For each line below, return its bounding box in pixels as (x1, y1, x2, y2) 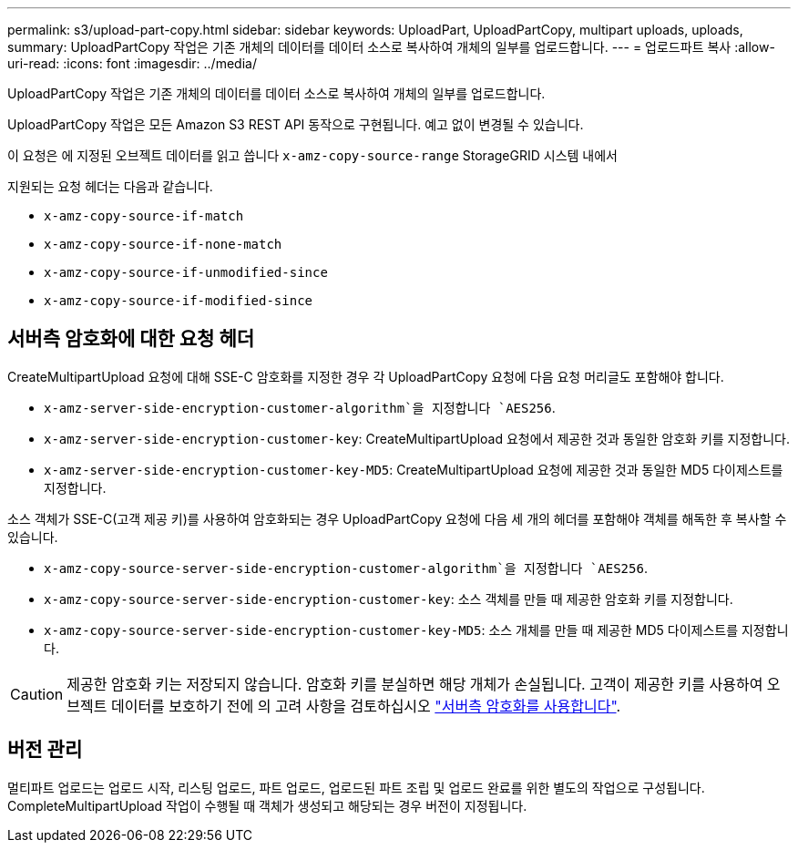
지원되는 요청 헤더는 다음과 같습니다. (7, 179, 213, 194)
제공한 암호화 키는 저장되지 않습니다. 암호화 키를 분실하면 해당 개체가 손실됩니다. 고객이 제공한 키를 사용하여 (66, 674, 763, 693)
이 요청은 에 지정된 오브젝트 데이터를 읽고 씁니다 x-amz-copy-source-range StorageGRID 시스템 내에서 (7, 148, 618, 163)
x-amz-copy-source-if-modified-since (44, 293, 313, 308)
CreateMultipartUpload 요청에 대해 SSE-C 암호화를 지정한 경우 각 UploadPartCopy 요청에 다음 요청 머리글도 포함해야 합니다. (7, 368, 724, 384)
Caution (10, 684, 64, 703)
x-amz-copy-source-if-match (44, 209, 244, 223)
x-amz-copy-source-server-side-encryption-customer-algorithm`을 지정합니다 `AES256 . (44, 559, 648, 576)
